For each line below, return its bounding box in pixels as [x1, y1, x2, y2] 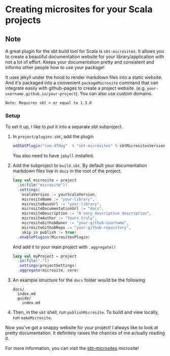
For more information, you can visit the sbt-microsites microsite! [5, 345, 140, 351]
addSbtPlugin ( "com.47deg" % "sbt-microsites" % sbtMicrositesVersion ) [12, 144, 167, 149]
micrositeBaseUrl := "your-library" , [22, 201, 102, 207]
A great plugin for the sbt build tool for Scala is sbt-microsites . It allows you [5, 48, 164, 54]
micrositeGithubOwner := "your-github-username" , [22, 221, 129, 226]
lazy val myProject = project [12, 254, 77, 259]
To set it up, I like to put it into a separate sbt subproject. [5, 124, 123, 130]
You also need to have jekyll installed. [12, 153, 94, 159]
